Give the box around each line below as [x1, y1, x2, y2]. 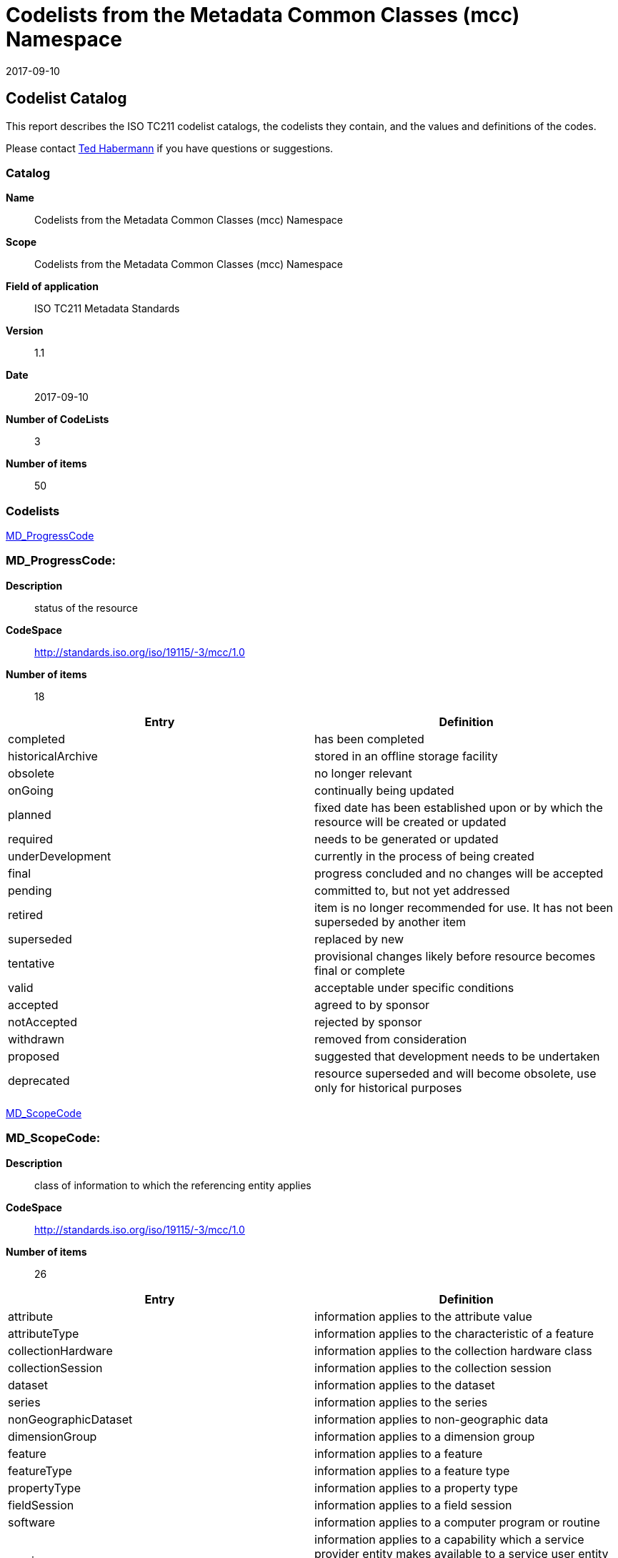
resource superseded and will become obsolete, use [314, 1066, 597, 1081]
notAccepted [8, 1014, 77, 1029]
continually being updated [314, 783, 454, 798]
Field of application [6, 280, 99, 293]
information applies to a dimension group [314, 1429, 535, 1444]
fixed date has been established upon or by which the [314, 800, 603, 815]
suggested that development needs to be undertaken [314, 1048, 600, 1063]
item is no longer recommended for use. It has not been [314, 900, 614, 915]
